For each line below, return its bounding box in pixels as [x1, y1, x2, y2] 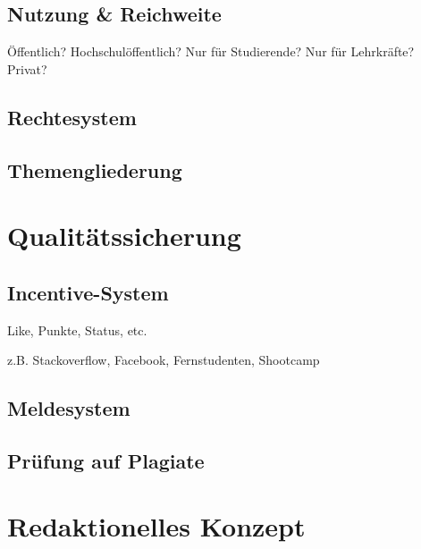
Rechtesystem [7, 103, 137, 131]
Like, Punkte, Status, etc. [7, 320, 147, 339]
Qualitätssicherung [7, 217, 241, 254]
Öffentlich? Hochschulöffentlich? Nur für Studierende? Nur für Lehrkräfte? [7, 42, 415, 61]
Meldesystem [7, 394, 131, 422]
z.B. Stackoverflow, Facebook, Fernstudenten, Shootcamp [7, 351, 320, 369]
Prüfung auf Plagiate [7, 446, 205, 474]
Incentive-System [7, 278, 169, 306]
